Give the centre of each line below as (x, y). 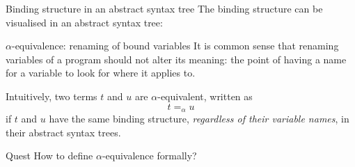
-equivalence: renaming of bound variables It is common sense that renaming (175, 46)
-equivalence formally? (149, 156)
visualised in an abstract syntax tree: (84, 22)
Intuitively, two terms (52, 96)
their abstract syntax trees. (63, 132)
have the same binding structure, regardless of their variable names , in (199, 119)
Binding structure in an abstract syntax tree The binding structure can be (164, 8)
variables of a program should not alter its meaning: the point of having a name (176, 59)
